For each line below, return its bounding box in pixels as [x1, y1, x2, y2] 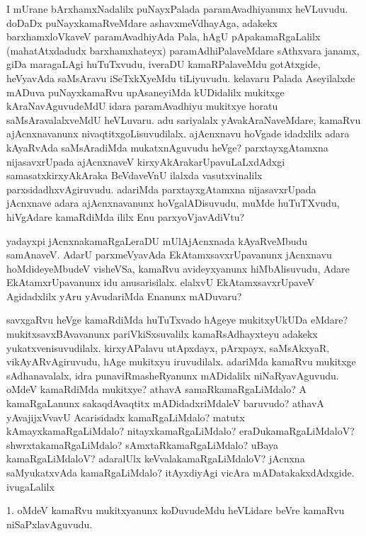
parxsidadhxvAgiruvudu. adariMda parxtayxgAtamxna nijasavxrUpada [6, 181, 316, 196]
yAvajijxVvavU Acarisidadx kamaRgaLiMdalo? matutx [6, 409, 245, 424]
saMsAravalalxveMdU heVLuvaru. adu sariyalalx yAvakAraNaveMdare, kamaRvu [6, 112, 361, 127]
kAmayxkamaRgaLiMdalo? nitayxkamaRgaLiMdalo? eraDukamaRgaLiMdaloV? [6, 423, 355, 438]
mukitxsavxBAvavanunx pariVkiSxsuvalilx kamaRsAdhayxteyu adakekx [6, 326, 318, 341]
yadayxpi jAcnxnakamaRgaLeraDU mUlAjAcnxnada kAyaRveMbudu [6, 233, 308, 248]
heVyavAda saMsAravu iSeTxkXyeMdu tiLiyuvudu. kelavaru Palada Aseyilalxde [6, 70, 355, 85]
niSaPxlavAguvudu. [6, 516, 93, 531]
